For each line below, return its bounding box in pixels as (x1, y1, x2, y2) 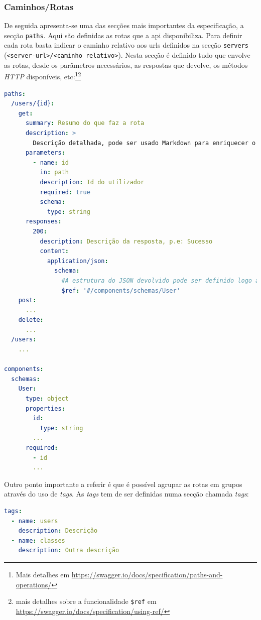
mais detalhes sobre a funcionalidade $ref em (16, 596, 157, 606)
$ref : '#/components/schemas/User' (61, 287, 180, 294)
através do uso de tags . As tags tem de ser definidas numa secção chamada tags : (4, 488, 249, 499)
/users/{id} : (11, 100, 55, 107)
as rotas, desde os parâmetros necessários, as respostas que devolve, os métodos (4, 59, 248, 70)
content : (40, 247, 69, 255)
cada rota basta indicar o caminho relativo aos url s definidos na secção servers (4, 40, 248, 50)
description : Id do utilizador (40, 178, 145, 186)
